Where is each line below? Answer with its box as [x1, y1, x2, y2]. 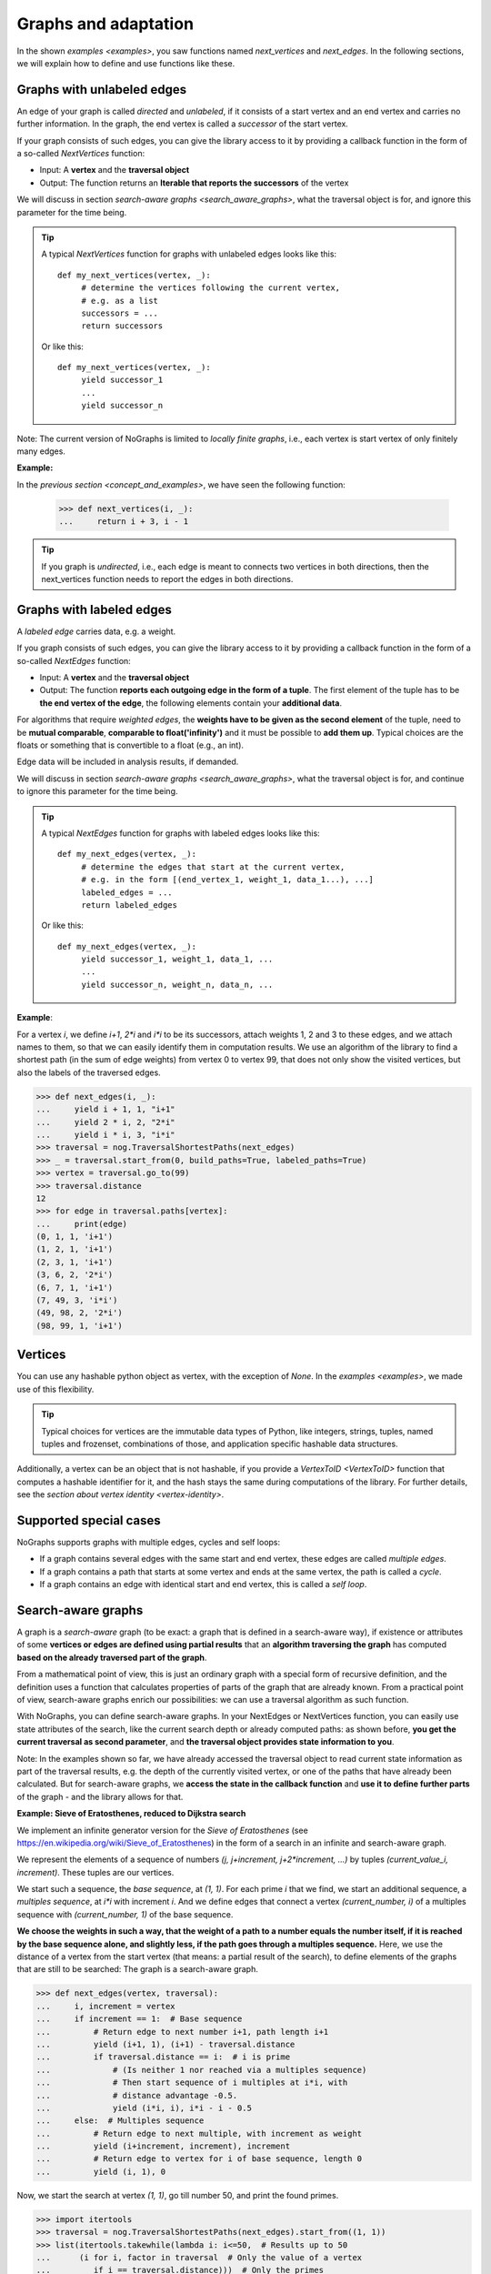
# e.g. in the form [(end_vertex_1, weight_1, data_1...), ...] [81, 874, 375, 885]
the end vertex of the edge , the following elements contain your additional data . [39, 697, 343, 709]
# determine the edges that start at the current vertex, [81, 861, 346, 872]
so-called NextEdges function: [16, 655, 131, 666]
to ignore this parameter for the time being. [16, 786, 178, 797]
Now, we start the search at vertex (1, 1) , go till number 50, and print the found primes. [16, 2189, 339, 2200]
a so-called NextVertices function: [16, 148, 145, 159]
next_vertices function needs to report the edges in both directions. [41, 573, 294, 584]
